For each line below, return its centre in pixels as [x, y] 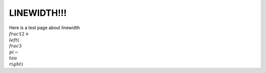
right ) [16, 64]
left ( [14, 40]
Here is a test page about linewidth [45, 28]
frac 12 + [19, 34]
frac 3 [16, 46]
